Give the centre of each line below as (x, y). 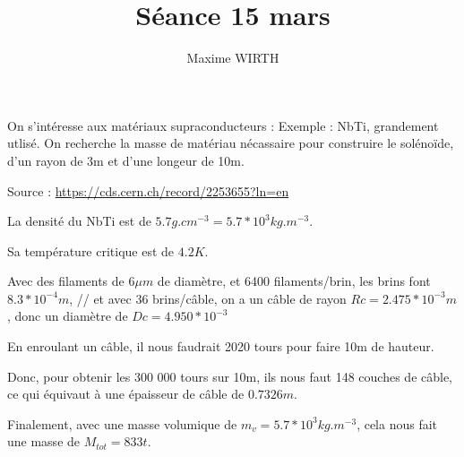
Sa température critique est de (91, 250)
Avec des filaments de (66, 281)
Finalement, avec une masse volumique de (122, 423)
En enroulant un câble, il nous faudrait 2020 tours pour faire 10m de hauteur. (221, 346)
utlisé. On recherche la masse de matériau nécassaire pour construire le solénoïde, (231, 143)
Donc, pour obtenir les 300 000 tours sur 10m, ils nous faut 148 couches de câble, (230, 376)
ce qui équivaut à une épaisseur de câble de (126, 394)
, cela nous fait (397, 423)
